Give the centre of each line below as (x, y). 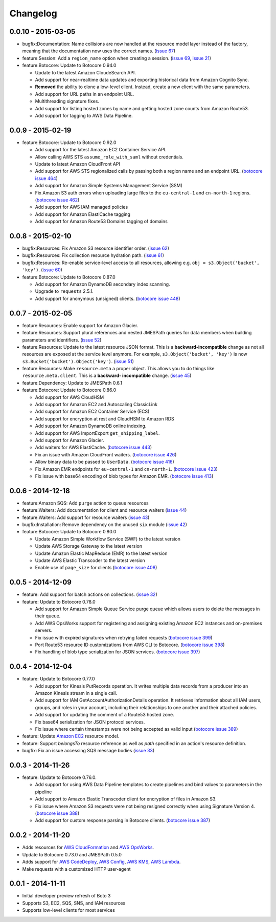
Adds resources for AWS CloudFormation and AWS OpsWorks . (88, 847)
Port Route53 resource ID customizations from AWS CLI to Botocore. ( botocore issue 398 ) (130, 645)
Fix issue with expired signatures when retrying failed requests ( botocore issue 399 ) (124, 637)
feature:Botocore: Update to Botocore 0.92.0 (69, 142)
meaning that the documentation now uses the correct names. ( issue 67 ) (99, 51)
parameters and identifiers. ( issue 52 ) (62, 340)
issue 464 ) (47, 178)
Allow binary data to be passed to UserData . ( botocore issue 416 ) (105, 462)
